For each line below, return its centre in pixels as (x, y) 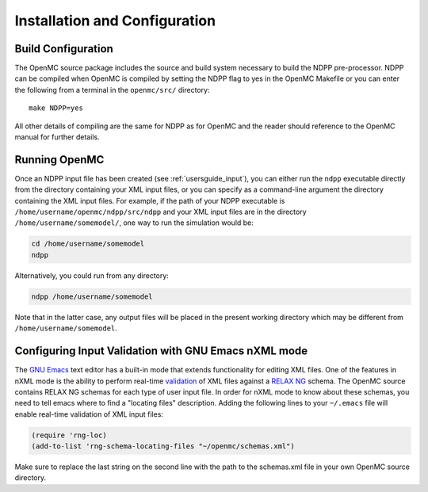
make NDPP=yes (56, 108)
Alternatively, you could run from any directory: (92, 275)
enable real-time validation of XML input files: (89, 414)
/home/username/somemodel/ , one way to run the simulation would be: (134, 223)
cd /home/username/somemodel (88, 244)
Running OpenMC (59, 160)
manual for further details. (57, 137)
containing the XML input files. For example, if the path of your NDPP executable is (150, 200)
